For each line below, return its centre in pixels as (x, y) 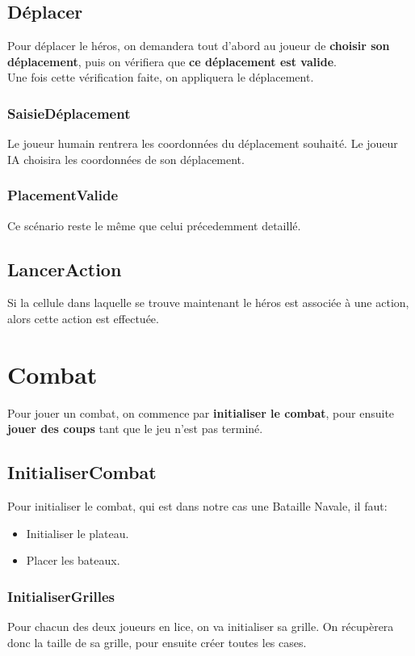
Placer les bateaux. (73, 560)
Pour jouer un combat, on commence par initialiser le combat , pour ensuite (201, 412)
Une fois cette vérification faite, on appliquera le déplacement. (161, 77)
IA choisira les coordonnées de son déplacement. (126, 159)
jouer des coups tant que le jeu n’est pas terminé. (135, 429)
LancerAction (65, 269)
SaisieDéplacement (69, 113)
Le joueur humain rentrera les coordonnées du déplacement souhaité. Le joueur (203, 143)
